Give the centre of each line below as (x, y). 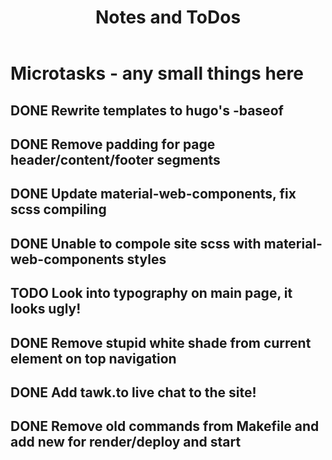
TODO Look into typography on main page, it (151, 293)
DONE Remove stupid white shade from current (161, 342)
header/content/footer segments (115, 159)
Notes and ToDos (168, 17)
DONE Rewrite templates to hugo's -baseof (147, 110)
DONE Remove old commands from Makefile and (165, 426)
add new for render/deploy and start (126, 442)
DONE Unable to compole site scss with (136, 243)
